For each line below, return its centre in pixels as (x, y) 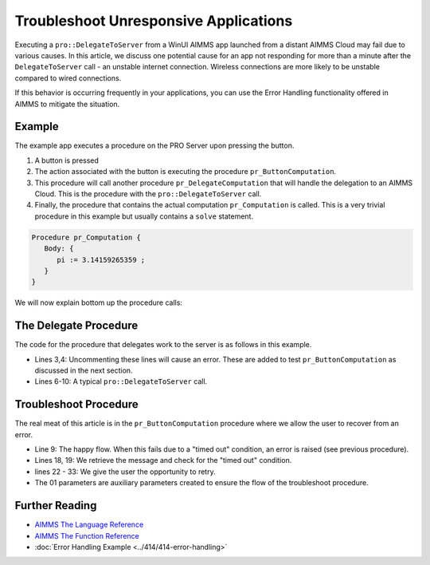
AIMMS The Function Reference (87, 535)
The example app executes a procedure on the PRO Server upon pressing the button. (154, 146)
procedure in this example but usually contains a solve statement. (144, 216)
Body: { (59, 249)
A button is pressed (67, 160)
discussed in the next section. (84, 370)
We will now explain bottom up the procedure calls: (99, 302)
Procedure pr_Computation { (86, 237)
